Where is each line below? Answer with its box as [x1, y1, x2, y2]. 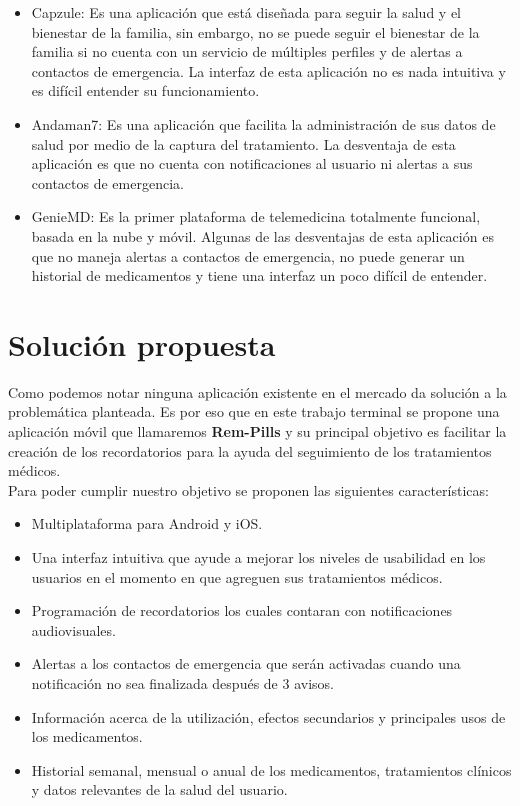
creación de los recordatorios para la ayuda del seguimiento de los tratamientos [8, 440, 492, 461]
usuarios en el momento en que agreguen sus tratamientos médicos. [31, 566, 443, 587]
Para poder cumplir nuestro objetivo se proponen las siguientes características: [8, 479, 489, 500]
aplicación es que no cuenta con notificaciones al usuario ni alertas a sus [31, 153, 473, 174]
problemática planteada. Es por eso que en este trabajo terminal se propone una [8, 401, 500, 422]
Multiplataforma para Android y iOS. [31, 513, 263, 534]
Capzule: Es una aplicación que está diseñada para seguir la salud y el [31, 2, 462, 22]
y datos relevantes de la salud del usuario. [31, 779, 288, 800]
